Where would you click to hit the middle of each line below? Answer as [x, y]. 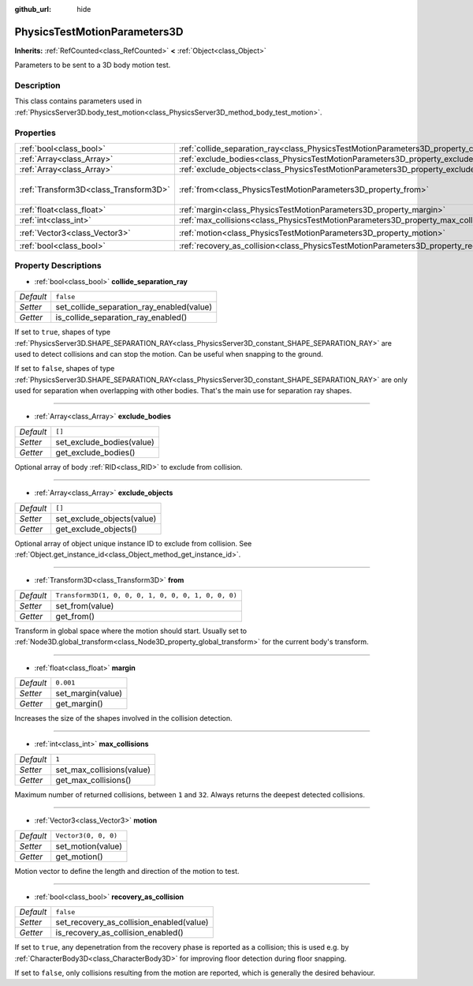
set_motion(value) [89, 846]
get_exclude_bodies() [95, 452]
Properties [35, 133]
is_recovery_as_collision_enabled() [120, 933]
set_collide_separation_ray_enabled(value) [134, 307]
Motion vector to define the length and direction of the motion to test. [127, 871]
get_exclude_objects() [96, 529]
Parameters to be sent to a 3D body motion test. [93, 65]
